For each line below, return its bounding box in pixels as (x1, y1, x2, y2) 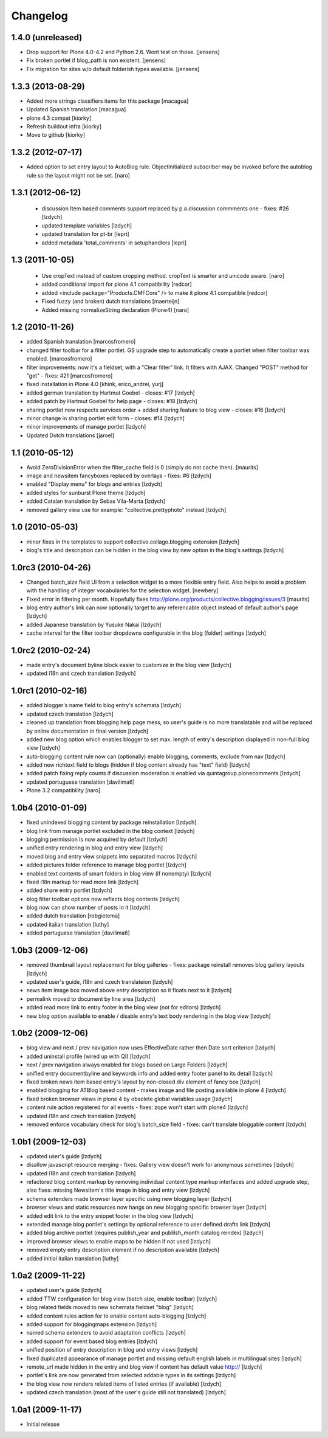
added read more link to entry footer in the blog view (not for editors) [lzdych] (26, 1004, 221, 1011)
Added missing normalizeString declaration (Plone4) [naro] (41, 306, 190, 313)
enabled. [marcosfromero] (26, 355, 92, 362)
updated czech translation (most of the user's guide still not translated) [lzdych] (26, 1389, 226, 1396)
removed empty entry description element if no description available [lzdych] (26, 1246, 220, 1254)
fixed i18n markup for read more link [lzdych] (26, 878, 139, 885)
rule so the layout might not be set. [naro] (26, 171, 131, 179)
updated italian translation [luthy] (26, 921, 109, 928)
